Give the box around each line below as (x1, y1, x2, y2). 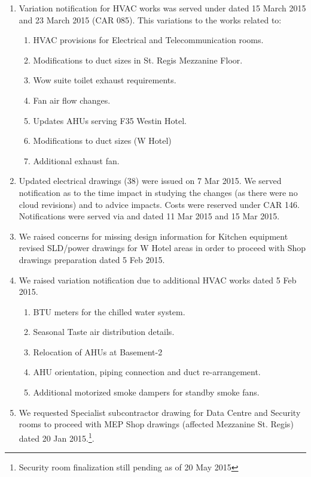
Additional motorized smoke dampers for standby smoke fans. (33, 386, 260, 398)
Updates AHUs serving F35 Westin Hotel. (33, 114, 187, 126)
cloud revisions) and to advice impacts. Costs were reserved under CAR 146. (19, 198, 300, 210)
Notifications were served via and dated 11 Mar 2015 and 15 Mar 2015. (19, 210, 280, 222)
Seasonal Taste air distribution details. (33, 325, 175, 338)
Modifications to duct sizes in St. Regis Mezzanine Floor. (33, 53, 243, 66)
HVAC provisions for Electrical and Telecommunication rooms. (33, 34, 264, 46)
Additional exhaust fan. (33, 154, 120, 167)
